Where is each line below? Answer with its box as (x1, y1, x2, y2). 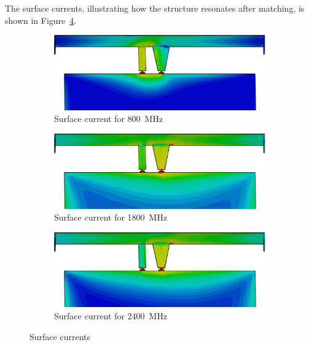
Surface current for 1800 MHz (54, 211, 168, 224)
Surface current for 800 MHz (54, 112, 163, 125)
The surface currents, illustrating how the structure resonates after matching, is (5, 2, 305, 14)
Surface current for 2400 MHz (54, 309, 168, 322)
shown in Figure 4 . (5, 13, 77, 26)
